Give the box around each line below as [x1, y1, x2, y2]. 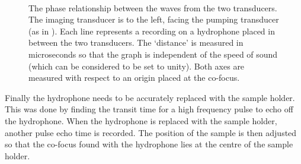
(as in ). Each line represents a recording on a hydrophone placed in [28, 24, 275, 37]
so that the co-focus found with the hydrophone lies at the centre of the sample [5, 138, 293, 150]
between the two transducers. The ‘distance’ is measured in [28, 36, 244, 49]
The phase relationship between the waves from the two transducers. [28, 1, 277, 14]
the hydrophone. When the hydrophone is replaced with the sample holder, [5, 114, 277, 127]
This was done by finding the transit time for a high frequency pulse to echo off [5, 103, 293, 115]
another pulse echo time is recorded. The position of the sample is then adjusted [5, 126, 297, 138]
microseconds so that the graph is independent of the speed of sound [28, 48, 278, 60]
